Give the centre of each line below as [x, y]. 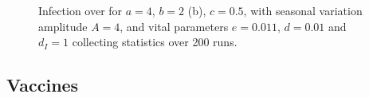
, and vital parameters [174, 26]
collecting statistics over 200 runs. [155, 42]
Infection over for [80, 10]
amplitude [63, 26]
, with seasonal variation [303, 10]
